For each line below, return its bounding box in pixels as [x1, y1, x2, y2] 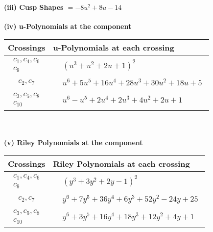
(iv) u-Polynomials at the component [4, 21, 132, 31]
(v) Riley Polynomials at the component [4, 137, 143, 148]
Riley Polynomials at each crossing [53, 157, 190, 169]
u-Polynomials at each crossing [53, 41, 174, 53]
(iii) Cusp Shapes [4, 2, 64, 12]
